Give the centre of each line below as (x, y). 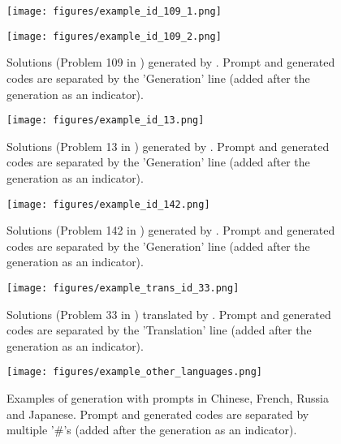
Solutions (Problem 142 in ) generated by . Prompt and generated (171, 230)
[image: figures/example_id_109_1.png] (114, 11)
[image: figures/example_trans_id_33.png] (123, 288)
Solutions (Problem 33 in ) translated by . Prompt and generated (169, 314)
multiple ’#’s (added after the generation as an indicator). (152, 430)
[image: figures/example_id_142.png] (108, 204)
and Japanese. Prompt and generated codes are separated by (158, 414)
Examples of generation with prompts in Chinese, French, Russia (168, 398)
